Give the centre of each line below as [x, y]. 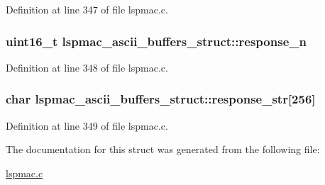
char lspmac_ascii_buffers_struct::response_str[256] [161, 99]
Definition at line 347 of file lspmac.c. [87, 9]
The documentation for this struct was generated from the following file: [163, 149]
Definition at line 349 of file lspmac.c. [87, 125]
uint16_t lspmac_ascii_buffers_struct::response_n [156, 41]
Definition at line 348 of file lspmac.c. [87, 67]
